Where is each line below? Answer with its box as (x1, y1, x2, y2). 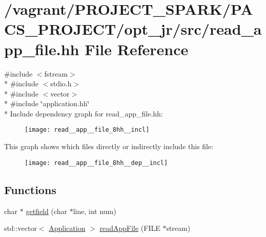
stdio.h (50, 78, 72, 89)
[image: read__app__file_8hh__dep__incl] (25, 159, 168, 167)
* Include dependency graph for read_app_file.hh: (4, 108, 163, 118)
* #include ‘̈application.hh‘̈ (4, 98, 90, 109)
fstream (44, 68, 68, 79)
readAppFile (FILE (99, 223, 160, 233)
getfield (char (26, 205, 67, 216)
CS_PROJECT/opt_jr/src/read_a (4, 18, 262, 39)
